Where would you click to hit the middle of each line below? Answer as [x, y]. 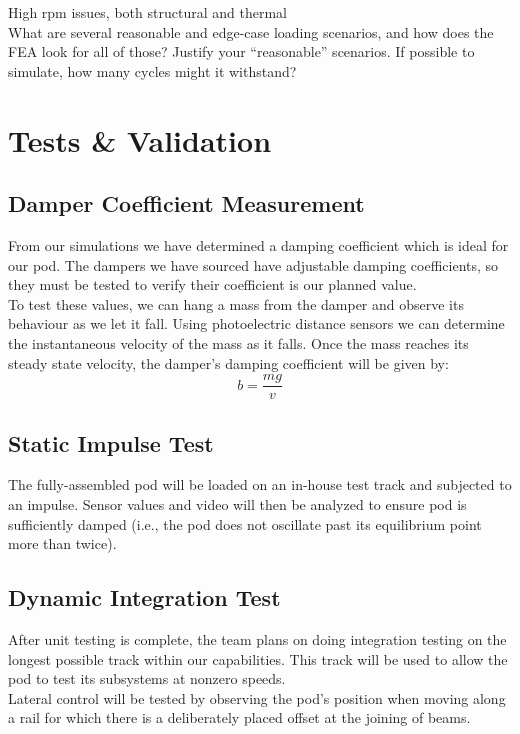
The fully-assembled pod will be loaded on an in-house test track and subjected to [260, 484]
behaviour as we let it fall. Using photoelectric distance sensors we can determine [256, 323]
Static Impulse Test [111, 442]
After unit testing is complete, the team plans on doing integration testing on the [257, 638]
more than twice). [62, 543]
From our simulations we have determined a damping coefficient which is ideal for [258, 244]
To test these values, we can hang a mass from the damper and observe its [236, 303]
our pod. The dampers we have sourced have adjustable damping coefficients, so [253, 264]
